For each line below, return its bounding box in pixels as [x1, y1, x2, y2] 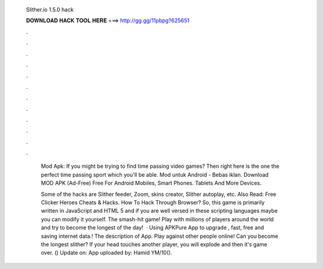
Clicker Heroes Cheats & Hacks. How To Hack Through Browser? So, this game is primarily [41, 199, 265, 206]
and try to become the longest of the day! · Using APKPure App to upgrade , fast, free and [41, 224, 264, 231]
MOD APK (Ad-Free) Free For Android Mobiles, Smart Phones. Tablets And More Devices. [41, 180, 262, 187]
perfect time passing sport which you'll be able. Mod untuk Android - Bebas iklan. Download [41, 171, 269, 178]
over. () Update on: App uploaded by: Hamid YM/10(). [41, 249, 173, 256]
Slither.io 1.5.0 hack [26, 6, 74, 13]
